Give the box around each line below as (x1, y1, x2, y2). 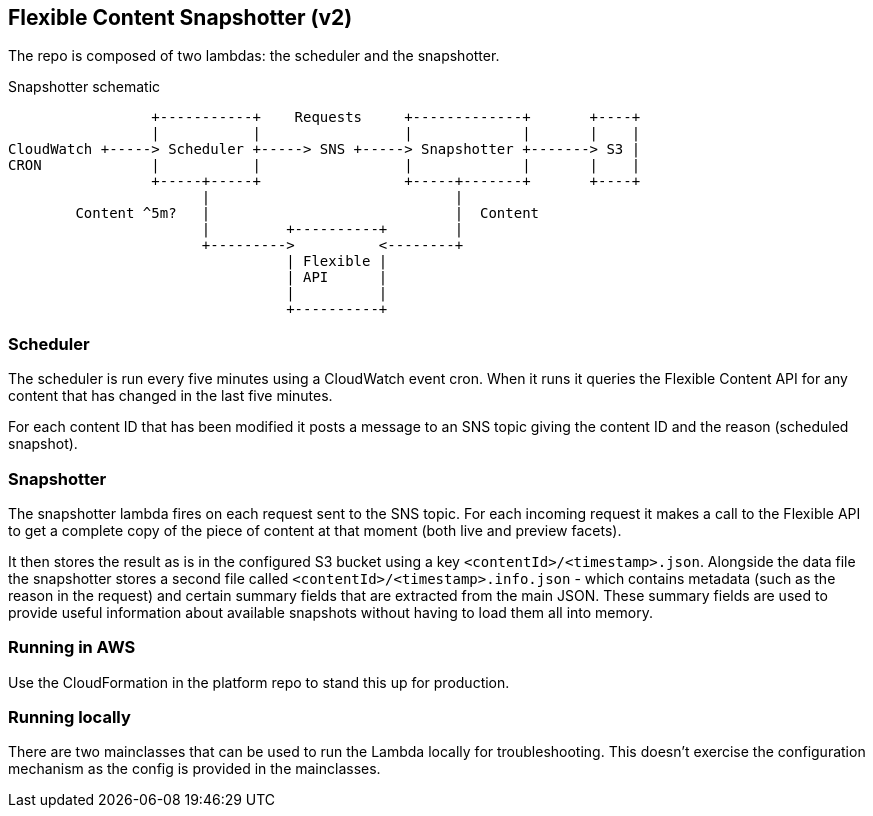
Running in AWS (8, 637, 136, 658)
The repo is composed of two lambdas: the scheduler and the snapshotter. (8, 47, 500, 65)
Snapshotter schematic (8, 78, 161, 96)
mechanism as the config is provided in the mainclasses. (8, 760, 381, 778)
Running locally (8, 707, 131, 728)
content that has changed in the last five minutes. (8, 387, 333, 405)
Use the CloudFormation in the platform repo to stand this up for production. (8, 673, 510, 691)
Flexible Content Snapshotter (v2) (8, 5, 353, 30)
